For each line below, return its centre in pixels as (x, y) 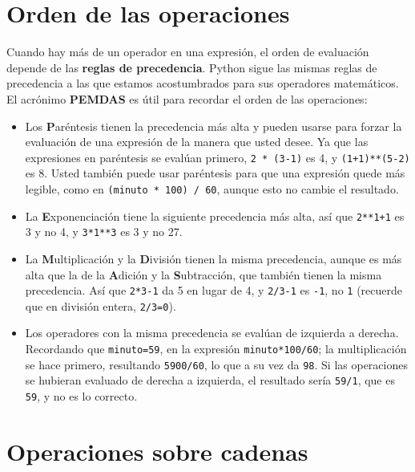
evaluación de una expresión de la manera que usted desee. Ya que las (197, 142)
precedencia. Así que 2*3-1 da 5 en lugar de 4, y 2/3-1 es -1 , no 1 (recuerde (214, 290)
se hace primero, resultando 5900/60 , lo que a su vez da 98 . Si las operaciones (216, 364)
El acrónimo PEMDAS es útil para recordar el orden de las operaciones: (187, 98)
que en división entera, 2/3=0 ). (101, 305)
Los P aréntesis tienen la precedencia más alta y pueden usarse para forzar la (214, 126)
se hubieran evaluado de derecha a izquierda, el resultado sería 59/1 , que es (210, 380)
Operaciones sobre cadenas (157, 451)
